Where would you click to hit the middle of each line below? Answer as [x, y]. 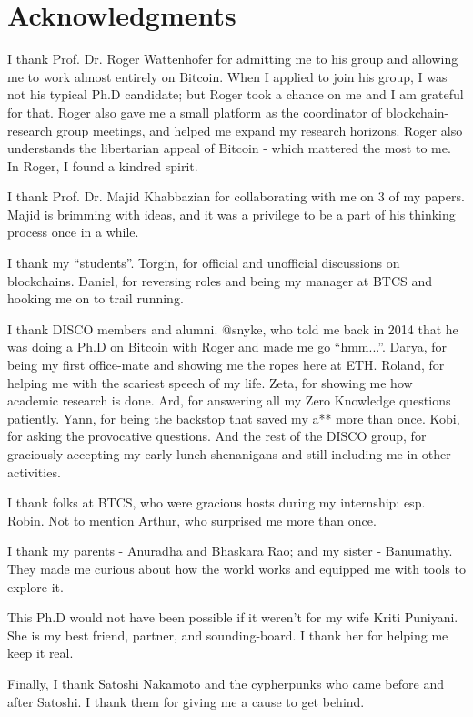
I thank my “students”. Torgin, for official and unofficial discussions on [204, 263]
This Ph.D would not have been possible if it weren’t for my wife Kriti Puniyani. [233, 617]
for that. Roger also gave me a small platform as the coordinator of [195, 112]
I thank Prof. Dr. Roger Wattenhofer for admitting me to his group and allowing [233, 59]
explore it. [35, 586]
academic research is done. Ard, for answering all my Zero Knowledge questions [229, 400]
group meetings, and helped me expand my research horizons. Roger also [260, 130]
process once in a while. [73, 232]
